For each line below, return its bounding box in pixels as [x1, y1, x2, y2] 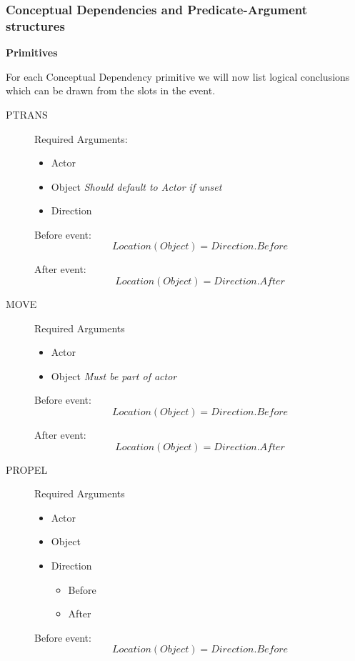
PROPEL [6, 462, 48, 477]
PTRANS [6, 106, 48, 121]
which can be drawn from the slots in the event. [6, 83, 216, 98]
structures [6, 16, 65, 34]
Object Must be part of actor [51, 368, 177, 383]
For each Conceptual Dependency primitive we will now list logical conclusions [6, 69, 350, 84]
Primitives [6, 45, 58, 60]
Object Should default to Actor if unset [51, 179, 222, 194]
